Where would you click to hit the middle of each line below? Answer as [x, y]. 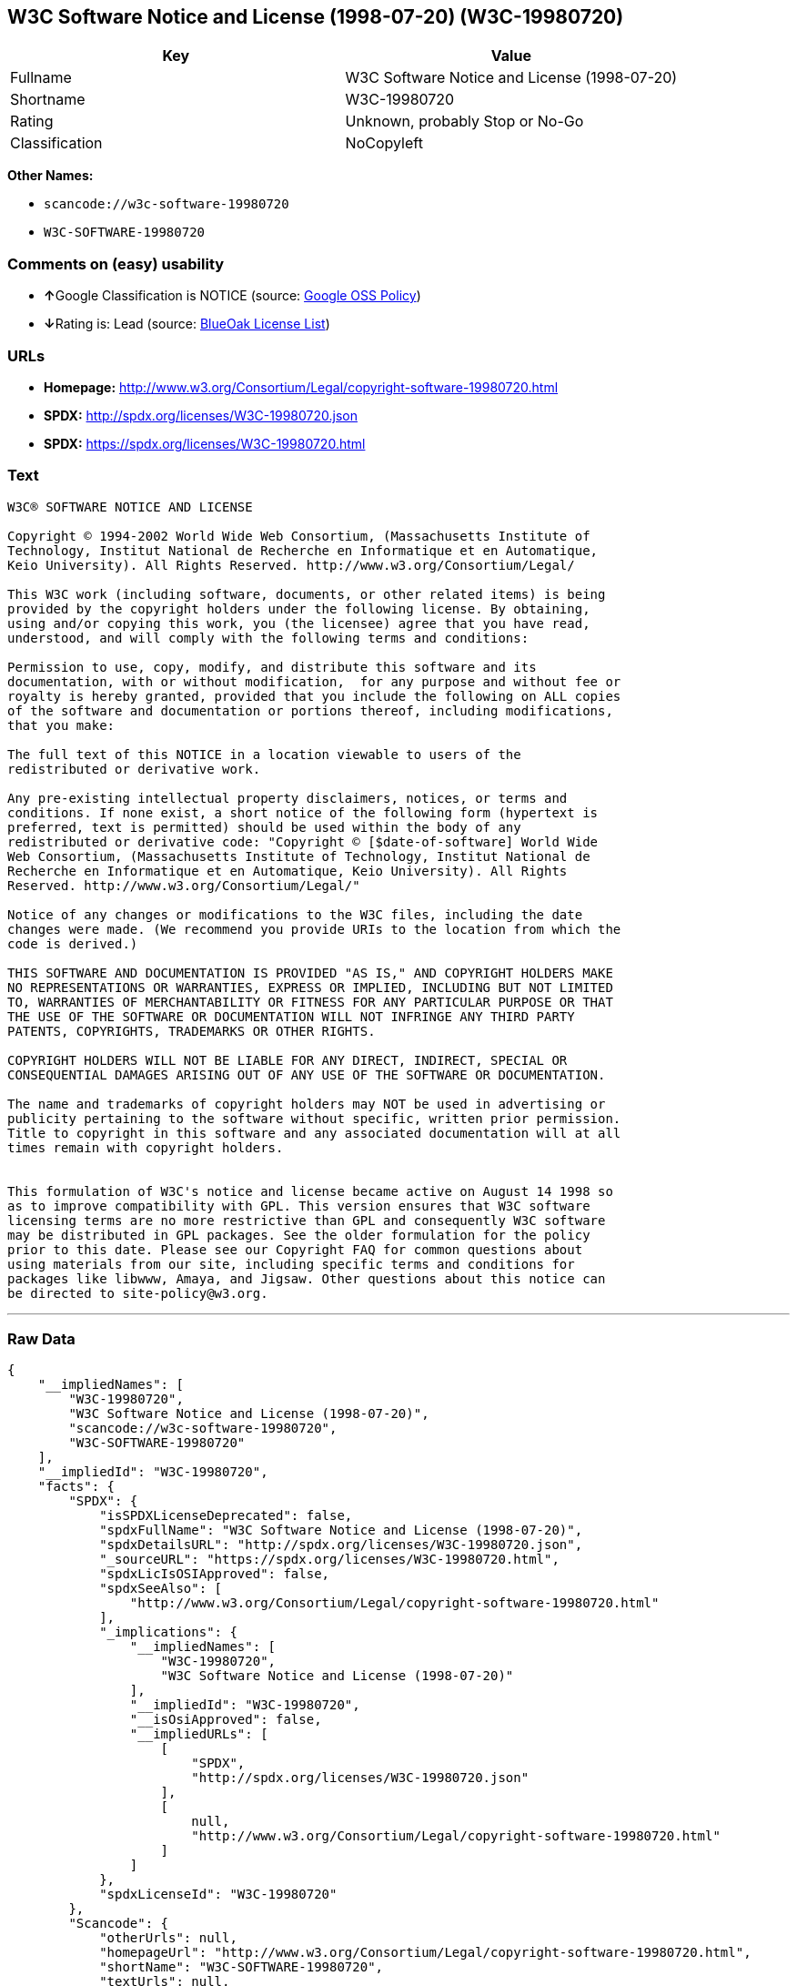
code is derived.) [73, 943]
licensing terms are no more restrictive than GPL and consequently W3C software [307, 1220]
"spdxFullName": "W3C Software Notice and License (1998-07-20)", [341, 1530]
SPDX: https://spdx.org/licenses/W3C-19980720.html [205, 443]
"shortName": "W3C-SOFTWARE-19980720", [242, 1967]
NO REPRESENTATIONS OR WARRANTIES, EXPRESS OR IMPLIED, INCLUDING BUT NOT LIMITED [310, 987]
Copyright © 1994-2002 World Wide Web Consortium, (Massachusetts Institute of [299, 536]
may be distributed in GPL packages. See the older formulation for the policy [299, 1235]
